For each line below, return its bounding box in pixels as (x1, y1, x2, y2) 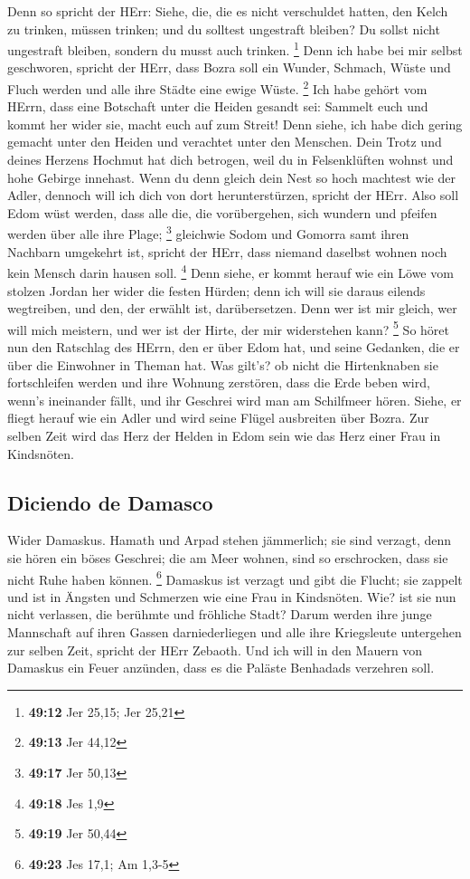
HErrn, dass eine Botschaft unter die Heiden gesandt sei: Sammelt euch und (7, 97, 428, 116)
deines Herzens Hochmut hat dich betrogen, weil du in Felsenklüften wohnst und (7, 150, 454, 169)
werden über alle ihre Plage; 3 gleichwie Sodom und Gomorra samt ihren (7, 222, 409, 244)
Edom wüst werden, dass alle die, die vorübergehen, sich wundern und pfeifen (7, 203, 437, 222)
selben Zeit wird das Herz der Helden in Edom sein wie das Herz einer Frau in (7, 425, 441, 444)
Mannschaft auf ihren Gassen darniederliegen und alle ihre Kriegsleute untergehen (7, 622, 462, 641)
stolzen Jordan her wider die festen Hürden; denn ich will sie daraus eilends (7, 281, 426, 300)
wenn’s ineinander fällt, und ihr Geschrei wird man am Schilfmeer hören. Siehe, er (7, 390, 462, 409)
